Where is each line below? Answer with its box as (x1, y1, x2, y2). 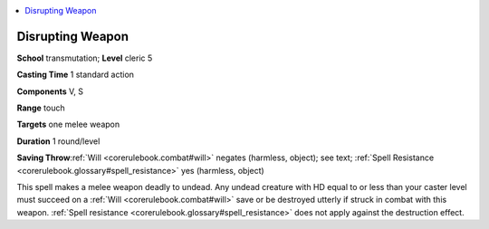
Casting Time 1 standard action (16, 69, 135, 81)
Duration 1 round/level (16, 136, 101, 147)
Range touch (16, 102, 65, 113)
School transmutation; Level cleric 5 (16, 52, 153, 63)
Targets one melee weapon (16, 119, 120, 130)
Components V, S (16, 86, 83, 97)
